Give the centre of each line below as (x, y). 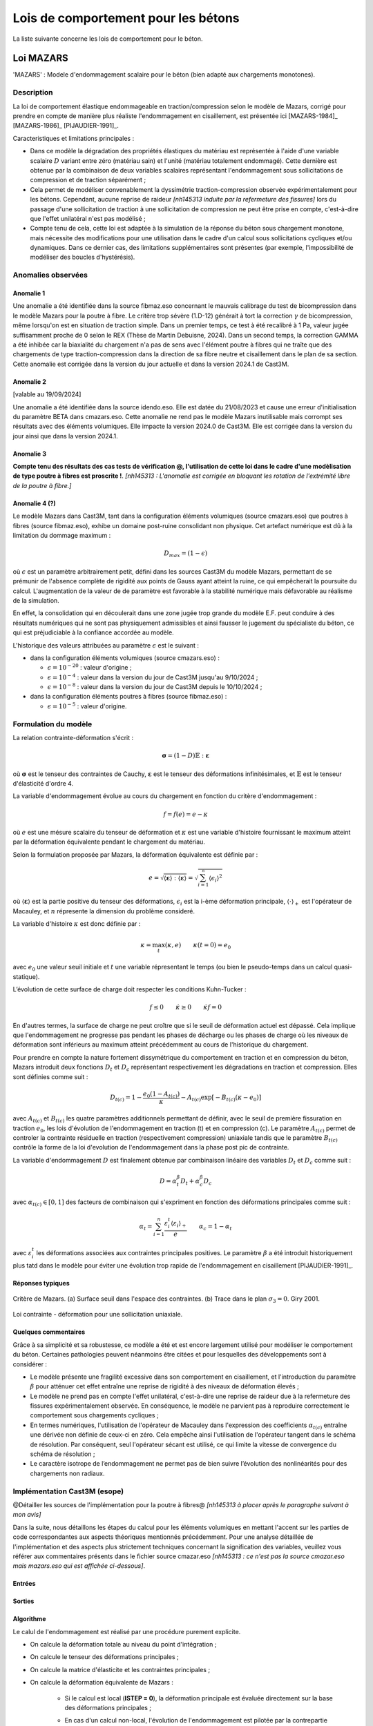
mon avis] (27, 1515)
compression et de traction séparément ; (88, 180)
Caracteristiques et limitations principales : (74, 138)
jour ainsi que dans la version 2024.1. (65, 436)
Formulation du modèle (52, 724)
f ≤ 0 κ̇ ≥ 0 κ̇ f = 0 (186, 1007)
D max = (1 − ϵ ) (185, 554)
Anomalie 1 (29, 293)
